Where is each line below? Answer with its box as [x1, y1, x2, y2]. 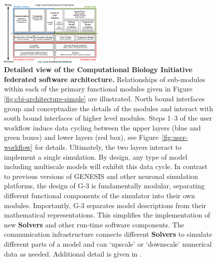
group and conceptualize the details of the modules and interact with [4, 103, 213, 113]
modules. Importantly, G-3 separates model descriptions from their [4, 200, 207, 210]
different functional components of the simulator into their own [4, 190, 195, 200]
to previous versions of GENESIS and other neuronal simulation [4, 171, 198, 181]
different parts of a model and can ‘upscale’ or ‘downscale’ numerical [4, 238, 212, 249]
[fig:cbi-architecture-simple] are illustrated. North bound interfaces [4, 93, 205, 104]
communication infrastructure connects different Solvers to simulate [4, 229, 212, 239]
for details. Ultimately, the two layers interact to [35, 142, 182, 152]
